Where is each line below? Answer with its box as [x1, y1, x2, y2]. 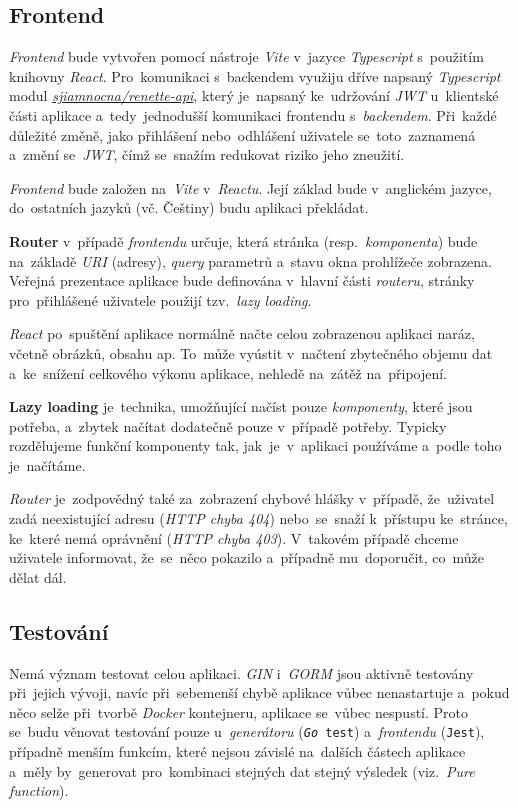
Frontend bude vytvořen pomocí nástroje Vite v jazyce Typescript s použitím [9, 46, 484, 67]
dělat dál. [9, 566, 67, 587]
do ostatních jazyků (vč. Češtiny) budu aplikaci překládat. [9, 197, 369, 218]
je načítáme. [9, 454, 86, 475]
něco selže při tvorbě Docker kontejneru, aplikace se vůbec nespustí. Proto [9, 701, 469, 722]
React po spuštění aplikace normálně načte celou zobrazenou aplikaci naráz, [9, 323, 475, 344]
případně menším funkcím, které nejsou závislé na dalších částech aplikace [9, 741, 466, 762]
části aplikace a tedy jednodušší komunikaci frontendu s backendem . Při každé [9, 104, 497, 125]
